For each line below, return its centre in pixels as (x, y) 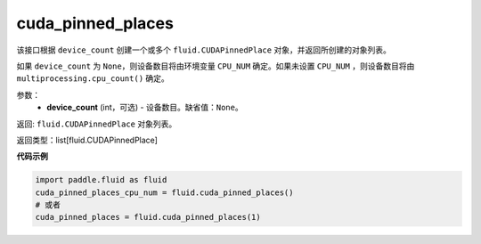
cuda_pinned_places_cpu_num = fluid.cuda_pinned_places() (164, 192)
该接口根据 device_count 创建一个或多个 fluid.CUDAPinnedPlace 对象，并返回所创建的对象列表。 (204, 50)
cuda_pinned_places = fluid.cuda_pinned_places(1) (148, 217)
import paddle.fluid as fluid (101, 180)
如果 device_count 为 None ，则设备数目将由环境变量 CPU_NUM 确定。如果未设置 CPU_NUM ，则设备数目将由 (216, 66)
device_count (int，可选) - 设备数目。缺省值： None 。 (145, 108)
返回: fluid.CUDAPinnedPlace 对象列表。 (97, 124)
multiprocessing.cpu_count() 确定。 (93, 78)
